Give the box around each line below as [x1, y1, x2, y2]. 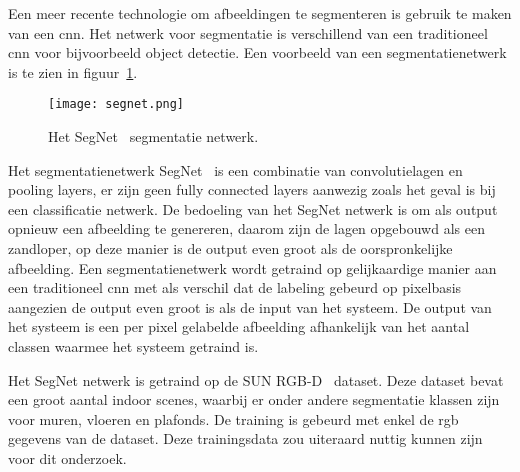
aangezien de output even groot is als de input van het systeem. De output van [8, 296, 492, 317]
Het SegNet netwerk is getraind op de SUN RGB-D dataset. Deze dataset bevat [8, 369, 504, 390]
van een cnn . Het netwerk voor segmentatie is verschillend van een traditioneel [8, 22, 488, 43]
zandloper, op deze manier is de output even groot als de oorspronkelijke [8, 238, 453, 258]
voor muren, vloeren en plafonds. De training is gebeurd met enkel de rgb [8, 408, 459, 429]
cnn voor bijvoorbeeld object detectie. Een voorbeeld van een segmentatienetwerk [8, 42, 507, 63]
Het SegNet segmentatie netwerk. [48, 126, 259, 147]
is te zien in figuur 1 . [8, 61, 138, 82]
